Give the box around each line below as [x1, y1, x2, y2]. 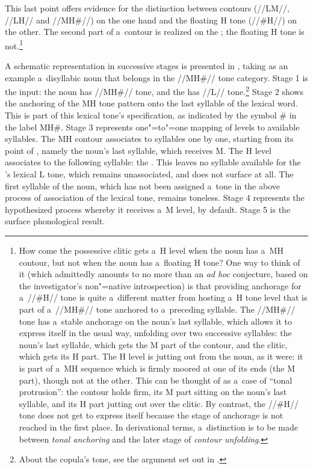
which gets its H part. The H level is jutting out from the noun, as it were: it [19, 350, 303, 363]
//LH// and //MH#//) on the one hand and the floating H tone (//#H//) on [5, 13, 297, 26]
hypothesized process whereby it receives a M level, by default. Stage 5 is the [5, 203, 291, 215]
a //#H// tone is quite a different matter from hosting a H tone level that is [19, 291, 308, 304]
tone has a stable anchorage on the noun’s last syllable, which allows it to [19, 314, 292, 327]
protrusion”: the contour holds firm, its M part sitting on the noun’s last [19, 385, 287, 398]
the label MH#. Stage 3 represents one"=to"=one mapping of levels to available [5, 120, 300, 133]
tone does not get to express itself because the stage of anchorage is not [19, 409, 284, 421]
